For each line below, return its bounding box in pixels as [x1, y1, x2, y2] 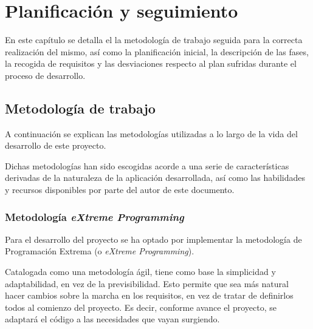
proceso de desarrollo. [5, 69, 86, 81]
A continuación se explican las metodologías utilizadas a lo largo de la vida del [5, 127, 298, 140]
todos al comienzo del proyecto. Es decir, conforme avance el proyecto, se [5, 300, 277, 313]
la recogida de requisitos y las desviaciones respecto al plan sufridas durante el [5, 57, 297, 70]
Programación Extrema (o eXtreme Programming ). [5, 245, 194, 257]
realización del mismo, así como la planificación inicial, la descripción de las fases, [5, 45, 309, 58]
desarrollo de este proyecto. [5, 139, 106, 152]
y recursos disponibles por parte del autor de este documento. [5, 183, 235, 196]
